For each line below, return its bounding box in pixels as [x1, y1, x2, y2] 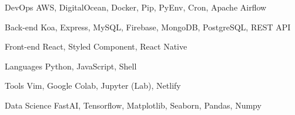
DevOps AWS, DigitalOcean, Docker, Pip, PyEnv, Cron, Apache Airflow [5, 1, 267, 13]
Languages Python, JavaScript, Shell [5, 60, 137, 72]
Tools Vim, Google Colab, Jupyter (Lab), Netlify [5, 79, 181, 92]
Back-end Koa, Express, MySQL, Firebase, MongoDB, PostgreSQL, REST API [5, 20, 291, 33]
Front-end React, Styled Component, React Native [5, 40, 187, 53]
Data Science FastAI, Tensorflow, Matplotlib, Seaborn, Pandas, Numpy [5, 99, 262, 111]
